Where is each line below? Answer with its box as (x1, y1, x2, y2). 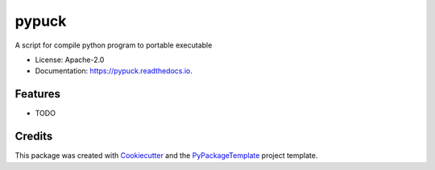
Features (14, 87, 60, 101)
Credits (14, 130, 53, 143)
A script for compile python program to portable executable (14, 40, 213, 50)
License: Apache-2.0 (35, 55, 105, 64)
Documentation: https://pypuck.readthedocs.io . (35, 66, 193, 76)
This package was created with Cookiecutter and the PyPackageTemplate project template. (14, 151, 318, 160)
